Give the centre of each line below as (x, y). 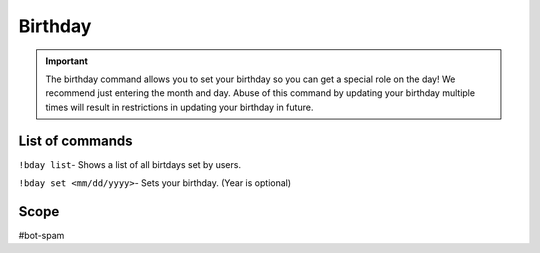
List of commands (76, 140)
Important (67, 61)
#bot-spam (41, 235)
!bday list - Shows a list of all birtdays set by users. (130, 164)
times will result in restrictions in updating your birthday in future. (179, 107)
